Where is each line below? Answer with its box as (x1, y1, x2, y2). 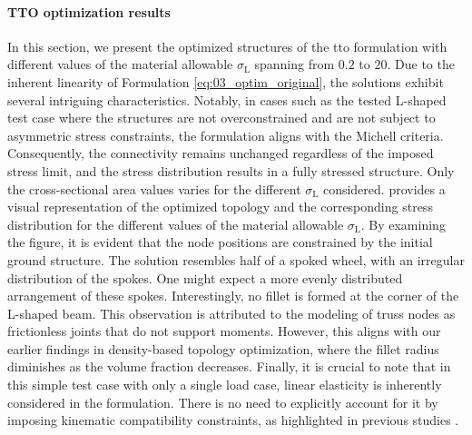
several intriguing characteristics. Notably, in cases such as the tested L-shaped (7, 90, 447, 109)
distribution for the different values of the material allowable (7, 214, 344, 233)
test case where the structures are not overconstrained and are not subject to (7, 108, 436, 127)
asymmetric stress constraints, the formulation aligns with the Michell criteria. (7, 125, 444, 144)
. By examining (360, 214, 446, 233)
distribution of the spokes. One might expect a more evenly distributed (7, 268, 403, 287)
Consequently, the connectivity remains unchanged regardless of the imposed (7, 143, 434, 163)
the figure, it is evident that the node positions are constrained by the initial (7, 232, 433, 252)
